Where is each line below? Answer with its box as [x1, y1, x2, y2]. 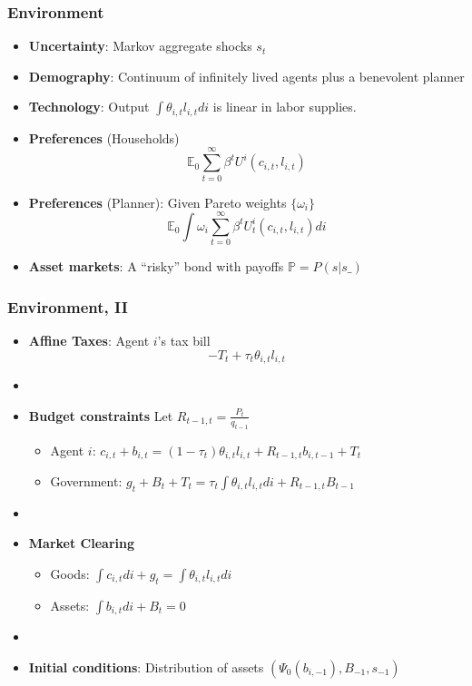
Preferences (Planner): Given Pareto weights [28, 192, 287, 211]
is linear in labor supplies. [212, 97, 357, 116]
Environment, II [7, 295, 128, 318]
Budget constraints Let [28, 406, 173, 425]
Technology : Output [28, 97, 150, 116]
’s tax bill [157, 331, 211, 350]
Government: [50, 471, 123, 490]
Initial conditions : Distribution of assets [28, 657, 264, 676]
